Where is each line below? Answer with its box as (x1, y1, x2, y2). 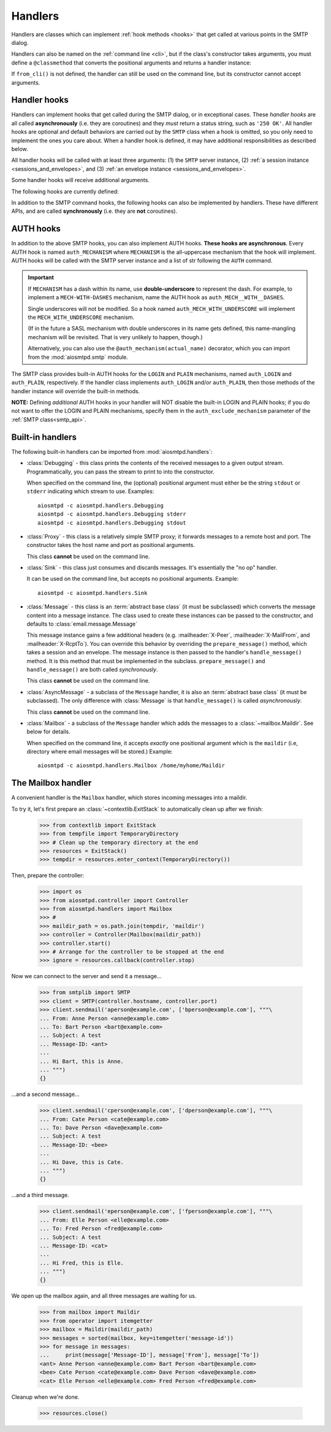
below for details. (26, 728, 70, 735)
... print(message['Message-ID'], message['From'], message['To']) (39, 1352, 260, 1358)
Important (28, 274, 55, 281)
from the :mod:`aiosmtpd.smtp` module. (28, 353, 129, 361)
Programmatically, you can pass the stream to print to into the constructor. (26, 468, 215, 475)
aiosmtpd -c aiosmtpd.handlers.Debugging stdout (37, 519, 186, 526)
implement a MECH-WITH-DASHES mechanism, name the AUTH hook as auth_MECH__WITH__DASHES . (28, 294, 285, 301)
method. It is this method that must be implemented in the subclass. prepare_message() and (26, 657, 265, 665)
